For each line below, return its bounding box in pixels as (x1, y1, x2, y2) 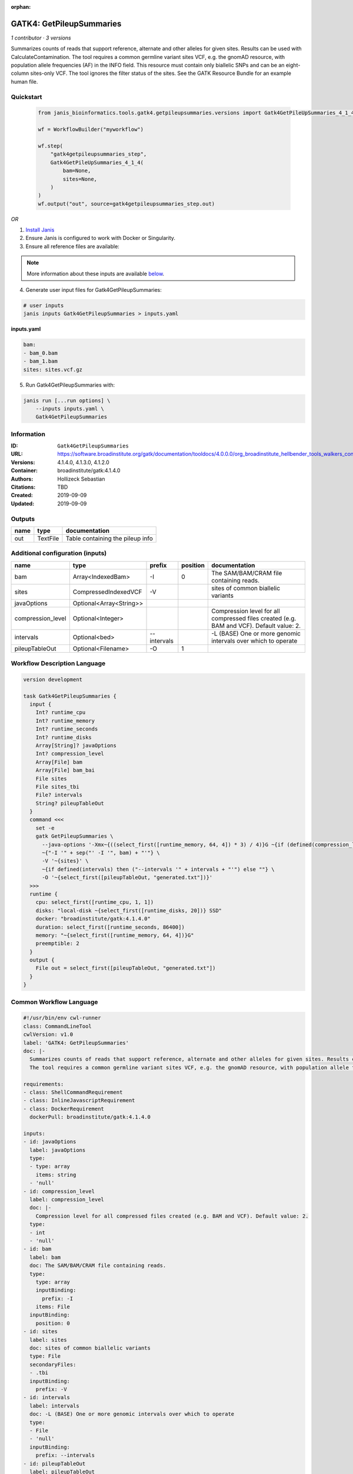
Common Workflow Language (11, 998, 98, 1006)
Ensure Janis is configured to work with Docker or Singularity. (25, 235, 176, 242)
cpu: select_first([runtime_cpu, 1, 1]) (35, 899, 154, 906)
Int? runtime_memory (35, 717, 95, 724)
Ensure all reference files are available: (25, 242, 120, 250)
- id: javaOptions (23, 1139, 76, 1145)
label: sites (29, 1336, 67, 1343)
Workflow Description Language (11, 659, 106, 667)
